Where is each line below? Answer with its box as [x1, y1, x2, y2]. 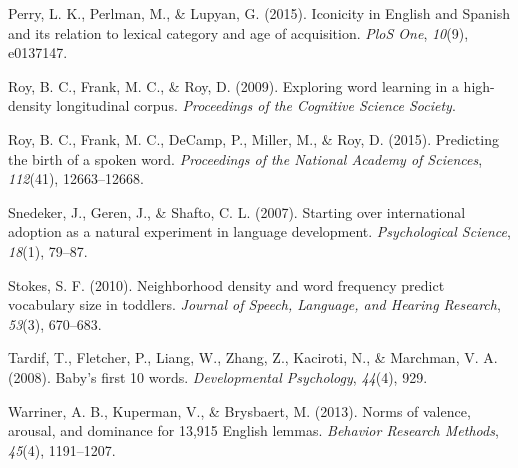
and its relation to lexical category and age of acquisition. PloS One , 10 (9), [8, 22, 469, 43]
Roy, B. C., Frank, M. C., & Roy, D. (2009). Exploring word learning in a [8, 75, 459, 96]
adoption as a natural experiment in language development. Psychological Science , [8, 221, 511, 242]
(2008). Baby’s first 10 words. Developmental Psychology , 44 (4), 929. [8, 366, 428, 387]
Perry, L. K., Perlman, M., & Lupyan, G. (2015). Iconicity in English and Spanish [8, 3, 510, 23]
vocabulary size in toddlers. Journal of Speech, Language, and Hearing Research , [8, 294, 501, 315]
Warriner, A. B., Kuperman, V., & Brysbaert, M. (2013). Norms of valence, [8, 400, 471, 421]
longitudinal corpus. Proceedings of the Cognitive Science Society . [56, 95, 456, 116]
